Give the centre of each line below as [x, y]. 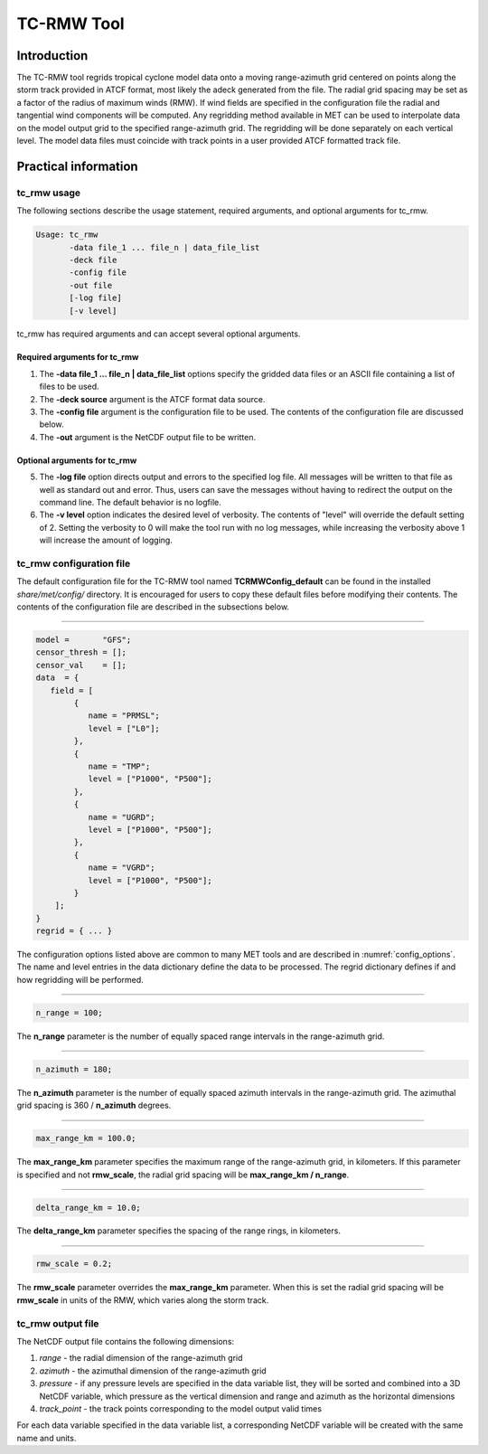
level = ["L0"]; [124, 728]
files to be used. [69, 387]
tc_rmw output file [58, 1323]
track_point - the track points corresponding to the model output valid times [181, 1408]
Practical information [78, 166]
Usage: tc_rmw [67, 235]
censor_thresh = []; [81, 652]
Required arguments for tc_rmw [78, 357]
